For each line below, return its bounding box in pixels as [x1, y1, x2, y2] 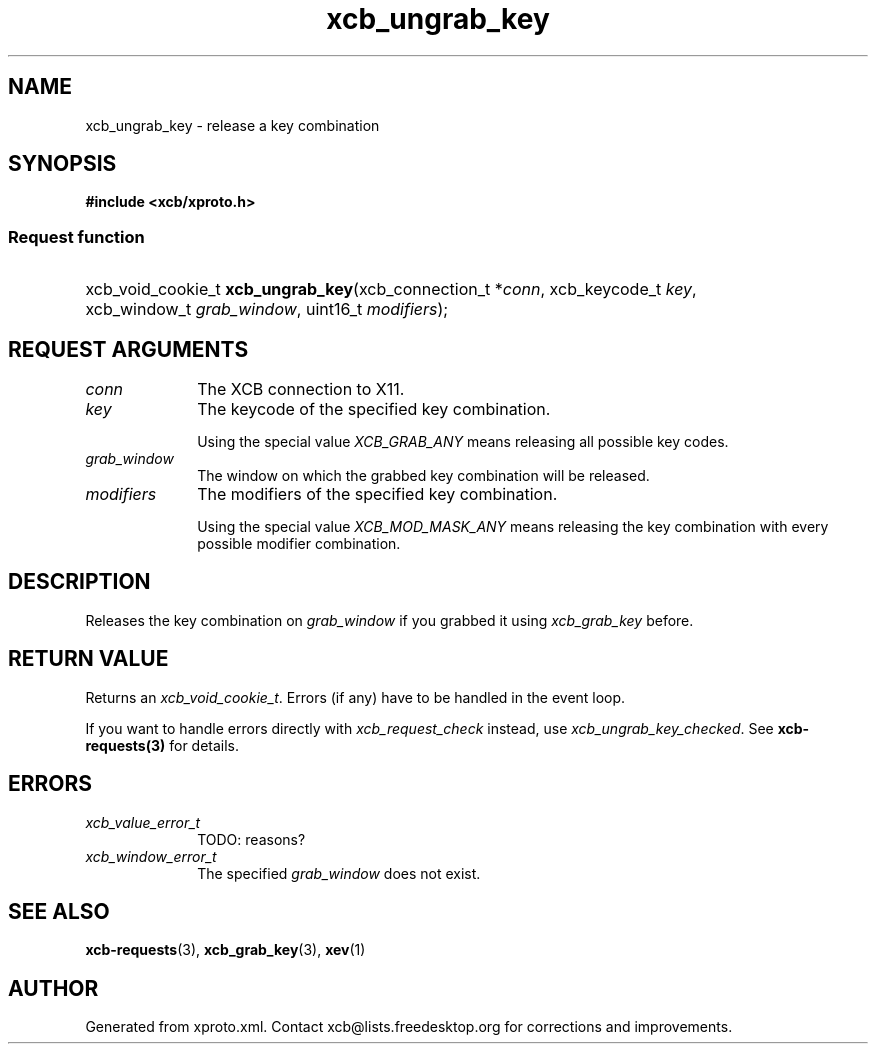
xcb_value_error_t [85, 813, 201, 831]
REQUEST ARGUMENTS [8, 336, 249, 362]
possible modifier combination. [197, 535, 401, 553]
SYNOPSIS [8, 151, 117, 177]
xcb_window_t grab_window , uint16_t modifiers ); [85, 299, 449, 320]
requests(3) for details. [85, 736, 240, 754]
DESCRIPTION [8, 569, 151, 595]
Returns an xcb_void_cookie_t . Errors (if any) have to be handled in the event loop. [85, 688, 626, 706]
